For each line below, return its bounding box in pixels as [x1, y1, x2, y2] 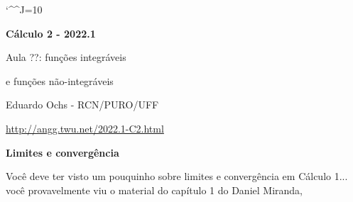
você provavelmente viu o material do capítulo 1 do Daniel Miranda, [6, 182, 303, 197]
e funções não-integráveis [6, 73, 114, 88]
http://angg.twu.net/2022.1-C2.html [6, 120, 164, 135]
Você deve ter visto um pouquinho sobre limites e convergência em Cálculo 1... [6, 169, 348, 184]
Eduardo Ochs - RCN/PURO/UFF [6, 97, 159, 112]
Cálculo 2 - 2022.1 [6, 26, 96, 40]
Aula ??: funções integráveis [6, 50, 126, 64]
